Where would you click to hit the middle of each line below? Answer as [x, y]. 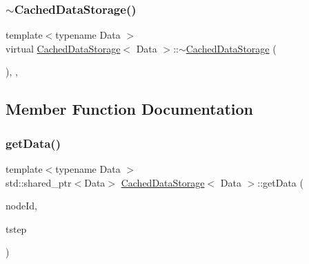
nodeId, [21, 206]
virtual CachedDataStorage [63, 48]
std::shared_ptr [39, 182]
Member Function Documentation [130, 109]
